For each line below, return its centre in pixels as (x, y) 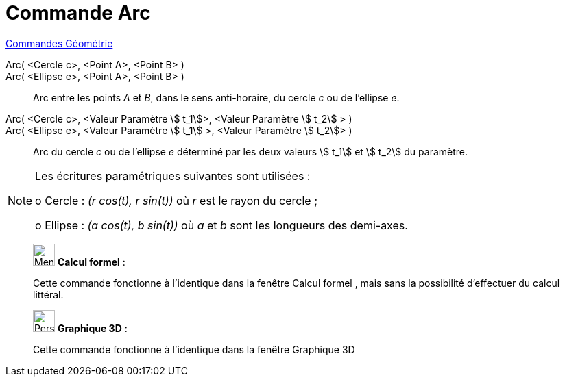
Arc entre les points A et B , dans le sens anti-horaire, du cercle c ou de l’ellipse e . (216, 97)
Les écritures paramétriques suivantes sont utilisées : (173, 176)
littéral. (48, 294)
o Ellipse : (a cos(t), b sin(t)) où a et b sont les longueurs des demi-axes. (221, 225)
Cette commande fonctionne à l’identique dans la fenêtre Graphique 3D (194, 349)
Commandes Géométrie (59, 43)
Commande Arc (78, 13)
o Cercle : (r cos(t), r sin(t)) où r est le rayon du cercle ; (176, 200)
